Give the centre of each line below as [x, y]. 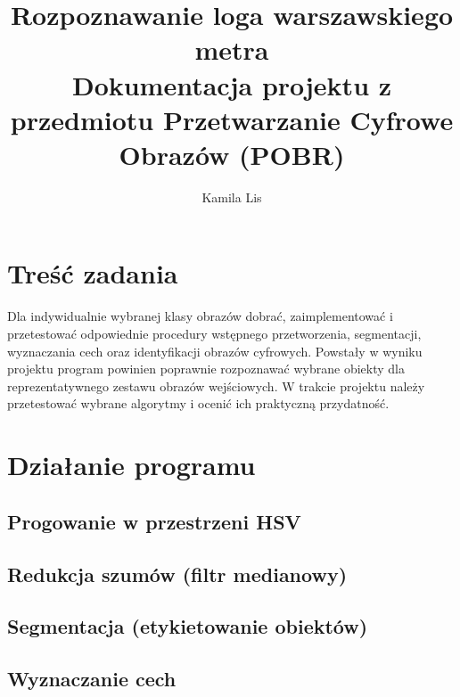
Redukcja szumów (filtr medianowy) [177, 574]
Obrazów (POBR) [232, 154]
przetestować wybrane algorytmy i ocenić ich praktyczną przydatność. [198, 403]
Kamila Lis [232, 197]
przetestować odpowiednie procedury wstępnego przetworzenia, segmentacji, [214, 333]
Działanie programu [131, 465]
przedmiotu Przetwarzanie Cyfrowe [232, 119]
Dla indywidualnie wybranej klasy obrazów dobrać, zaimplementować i [200, 316]
